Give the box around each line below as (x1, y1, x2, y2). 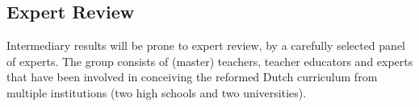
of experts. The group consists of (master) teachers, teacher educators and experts (6, 52, 413, 69)
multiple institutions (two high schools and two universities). (6, 84, 307, 101)
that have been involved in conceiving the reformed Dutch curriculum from (6, 68, 378, 85)
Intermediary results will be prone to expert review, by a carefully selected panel (6, 37, 405, 54)
